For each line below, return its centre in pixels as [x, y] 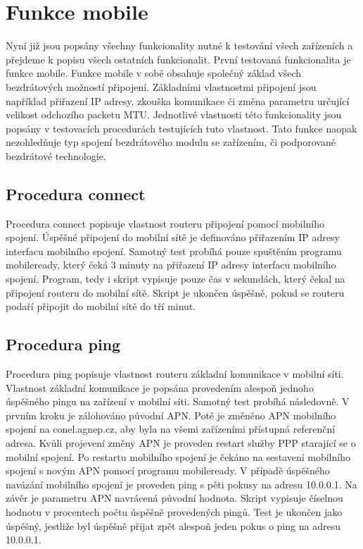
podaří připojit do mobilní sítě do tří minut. [101, 306]
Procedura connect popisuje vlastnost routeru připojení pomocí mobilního [165, 223]
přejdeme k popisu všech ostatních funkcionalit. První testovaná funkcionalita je [178, 59]
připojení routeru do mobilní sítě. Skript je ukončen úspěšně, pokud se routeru [175, 292]
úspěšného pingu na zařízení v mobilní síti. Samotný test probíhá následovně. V [178, 401]
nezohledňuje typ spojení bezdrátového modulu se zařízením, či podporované [171, 142]
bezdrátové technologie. [56, 155]
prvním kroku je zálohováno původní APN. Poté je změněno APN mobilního [171, 415]
